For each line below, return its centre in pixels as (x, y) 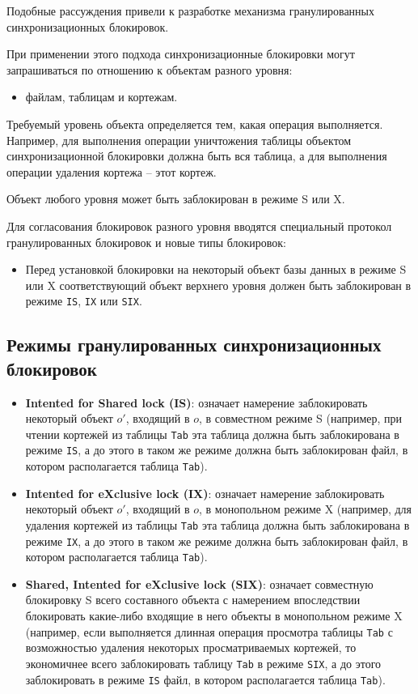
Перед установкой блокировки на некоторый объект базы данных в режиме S (216, 269)
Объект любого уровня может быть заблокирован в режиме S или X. (176, 199)
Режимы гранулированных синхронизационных (194, 345)
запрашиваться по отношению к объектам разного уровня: (150, 69)
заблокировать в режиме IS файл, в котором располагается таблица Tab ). (205, 679)
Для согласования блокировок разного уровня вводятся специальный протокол (199, 226)
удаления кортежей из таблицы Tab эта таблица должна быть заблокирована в (217, 524)
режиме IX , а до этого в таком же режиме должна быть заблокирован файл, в (217, 541)
